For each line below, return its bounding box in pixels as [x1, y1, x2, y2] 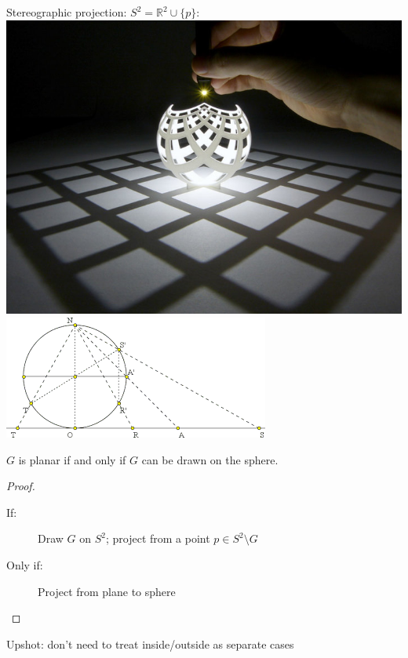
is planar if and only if [18, 451, 126, 467]
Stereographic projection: [6, 4, 127, 20]
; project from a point [105, 530, 210, 547]
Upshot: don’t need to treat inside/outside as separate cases [6, 635, 294, 652]
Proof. [6, 478, 35, 494]
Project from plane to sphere [38, 583, 176, 599]
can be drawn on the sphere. [141, 451, 279, 467]
